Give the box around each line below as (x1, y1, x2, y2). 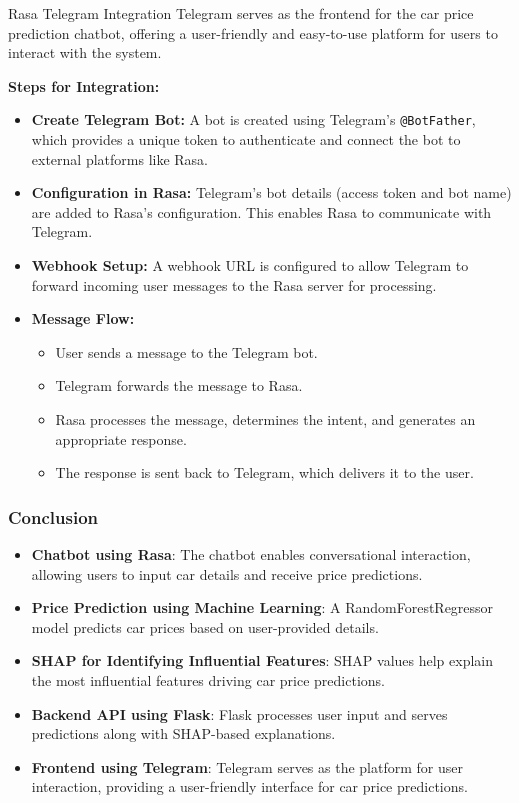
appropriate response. (55, 428, 187, 449)
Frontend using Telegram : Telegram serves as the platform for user (31, 756, 463, 777)
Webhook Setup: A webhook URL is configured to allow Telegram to (31, 255, 469, 275)
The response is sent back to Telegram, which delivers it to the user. (55, 462, 474, 483)
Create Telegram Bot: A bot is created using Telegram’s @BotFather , (31, 109, 476, 130)
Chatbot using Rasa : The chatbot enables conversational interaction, (31, 543, 471, 564)
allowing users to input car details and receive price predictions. (31, 563, 423, 584)
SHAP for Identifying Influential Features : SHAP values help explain (31, 650, 494, 671)
